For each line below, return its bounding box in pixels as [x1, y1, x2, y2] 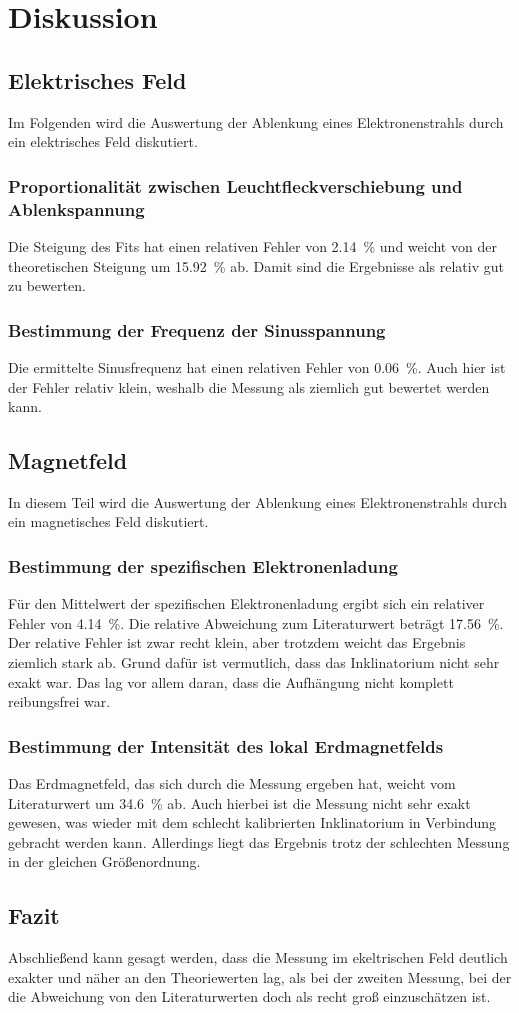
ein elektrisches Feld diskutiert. [8, 131, 198, 152]
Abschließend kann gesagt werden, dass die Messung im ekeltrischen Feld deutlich [8, 947, 508, 968]
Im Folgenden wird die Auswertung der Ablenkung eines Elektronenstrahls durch [8, 111, 504, 132]
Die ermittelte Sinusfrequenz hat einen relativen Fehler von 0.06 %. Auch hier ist [8, 356, 506, 377]
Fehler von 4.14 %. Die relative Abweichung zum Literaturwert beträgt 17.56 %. [8, 612, 504, 633]
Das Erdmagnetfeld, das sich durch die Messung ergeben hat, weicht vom [8, 773, 456, 794]
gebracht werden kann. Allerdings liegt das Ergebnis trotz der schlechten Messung [8, 831, 510, 852]
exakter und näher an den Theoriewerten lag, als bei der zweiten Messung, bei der [8, 966, 512, 987]
